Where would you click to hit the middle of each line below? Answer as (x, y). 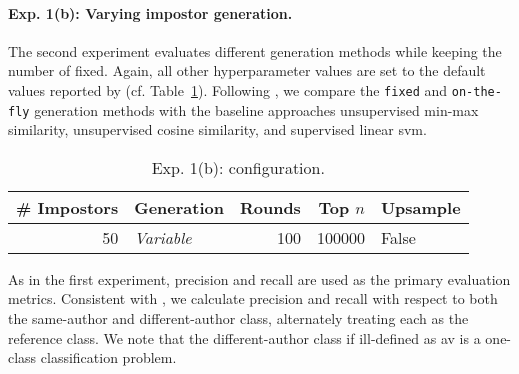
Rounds (270, 207)
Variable (163, 237)
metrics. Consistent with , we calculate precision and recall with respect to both (253, 298)
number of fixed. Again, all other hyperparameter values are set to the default (247, 70)
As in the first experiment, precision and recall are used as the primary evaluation (259, 278)
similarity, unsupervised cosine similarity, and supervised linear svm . (217, 129)
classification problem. (108, 357)
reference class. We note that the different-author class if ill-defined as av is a (244, 337)
